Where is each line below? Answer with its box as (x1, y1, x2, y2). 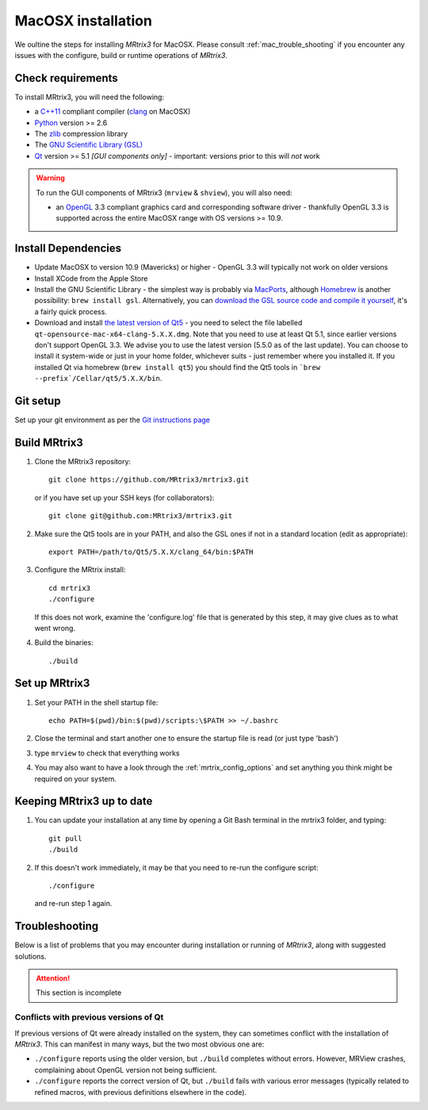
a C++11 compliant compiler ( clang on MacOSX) (34, 107, 191, 117)
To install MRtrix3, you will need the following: (14, 92, 165, 102)
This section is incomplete (36, 988, 122, 997)
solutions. (14, 951, 47, 961)
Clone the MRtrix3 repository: (34, 456, 131, 466)
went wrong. (34, 623, 75, 632)
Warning (36, 173, 65, 182)
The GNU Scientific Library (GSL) (34, 140, 143, 150)
